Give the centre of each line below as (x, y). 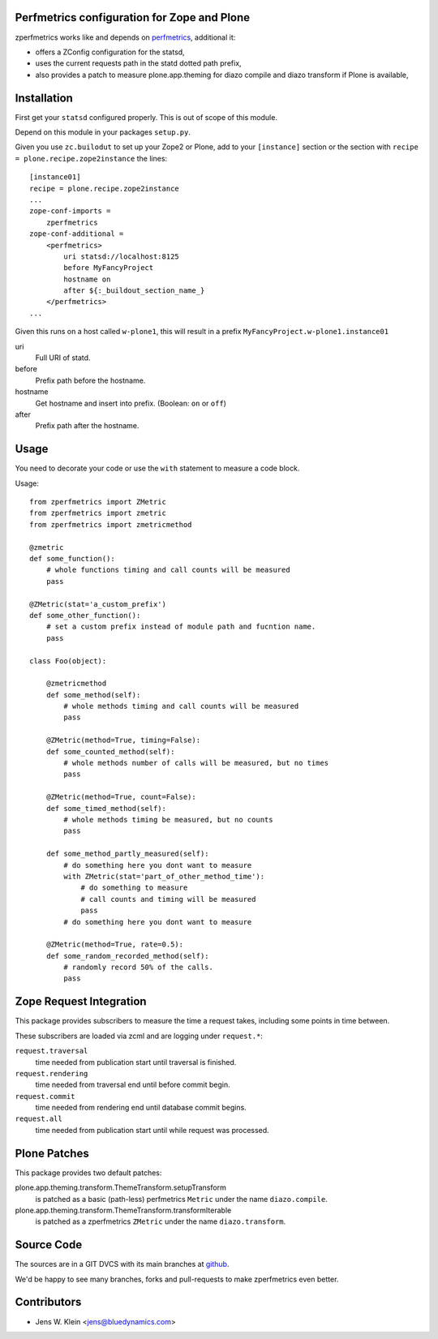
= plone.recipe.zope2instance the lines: (91, 158)
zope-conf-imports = (70, 211)
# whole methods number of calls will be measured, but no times (196, 763)
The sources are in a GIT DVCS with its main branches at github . (122, 1264)
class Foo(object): (68, 661)
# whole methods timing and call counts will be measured (181, 706)
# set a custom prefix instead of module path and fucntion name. (181, 627)
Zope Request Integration (81, 1002)
